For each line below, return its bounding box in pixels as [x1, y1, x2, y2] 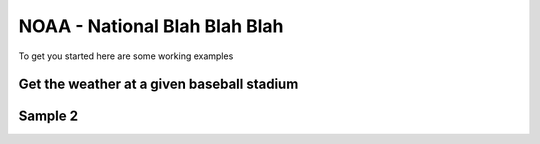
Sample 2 [18, 108, 79, 125]
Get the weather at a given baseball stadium [18, 76, 299, 93]
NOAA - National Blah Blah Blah [18, 15, 284, 37]
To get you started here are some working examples [18, 50, 234, 62]
